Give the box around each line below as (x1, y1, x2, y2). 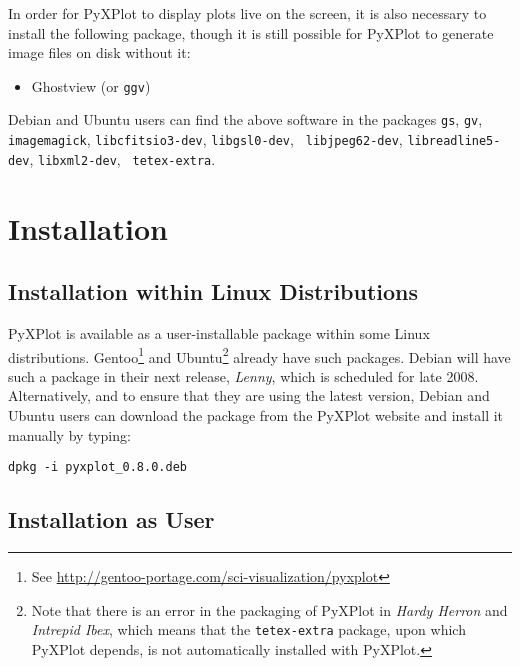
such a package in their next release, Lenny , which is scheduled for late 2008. (8, 365, 479, 386)
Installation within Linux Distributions (8, 276, 419, 307)
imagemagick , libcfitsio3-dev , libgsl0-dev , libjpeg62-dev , (8, 129, 403, 150)
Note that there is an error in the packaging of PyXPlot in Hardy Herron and (31, 599, 508, 620)
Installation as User (8, 504, 215, 535)
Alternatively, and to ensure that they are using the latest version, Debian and (8, 385, 490, 406)
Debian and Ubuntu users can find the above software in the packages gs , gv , (8, 109, 483, 130)
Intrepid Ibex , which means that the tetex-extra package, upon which (31, 619, 466, 640)
